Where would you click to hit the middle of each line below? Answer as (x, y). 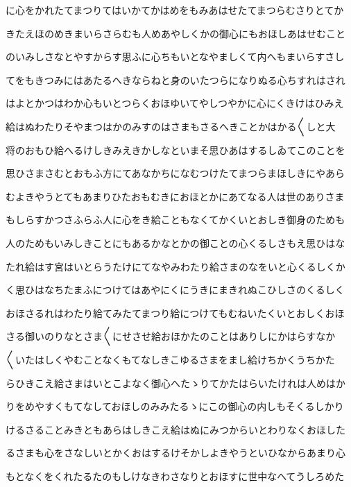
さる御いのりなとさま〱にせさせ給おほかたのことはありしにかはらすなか (171, 336)
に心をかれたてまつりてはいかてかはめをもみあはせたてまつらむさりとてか (175, 10)
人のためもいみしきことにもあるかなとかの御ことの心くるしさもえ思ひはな (175, 242)
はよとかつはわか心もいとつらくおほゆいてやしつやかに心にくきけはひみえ (175, 103)
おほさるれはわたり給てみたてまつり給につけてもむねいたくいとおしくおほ (175, 313)
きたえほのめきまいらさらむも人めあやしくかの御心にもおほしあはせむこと (175, 33)
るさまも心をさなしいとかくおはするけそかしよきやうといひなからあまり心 (175, 453)
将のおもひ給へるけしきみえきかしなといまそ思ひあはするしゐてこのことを (175, 149)
